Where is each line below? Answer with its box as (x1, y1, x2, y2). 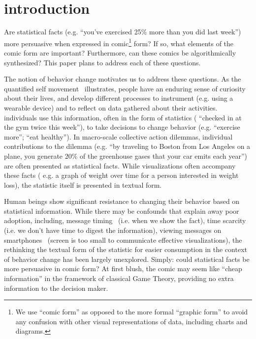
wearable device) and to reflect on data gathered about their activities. (4, 102, 218, 113)
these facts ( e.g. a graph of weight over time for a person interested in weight (4, 170, 239, 180)
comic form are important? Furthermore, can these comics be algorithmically (4, 47, 236, 57)
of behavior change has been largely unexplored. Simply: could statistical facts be (4, 254, 250, 264)
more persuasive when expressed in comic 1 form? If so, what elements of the (4, 36, 234, 48)
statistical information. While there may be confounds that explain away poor (4, 205, 239, 216)
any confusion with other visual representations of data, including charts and (15, 316, 248, 326)
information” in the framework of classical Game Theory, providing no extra (4, 273, 234, 283)
